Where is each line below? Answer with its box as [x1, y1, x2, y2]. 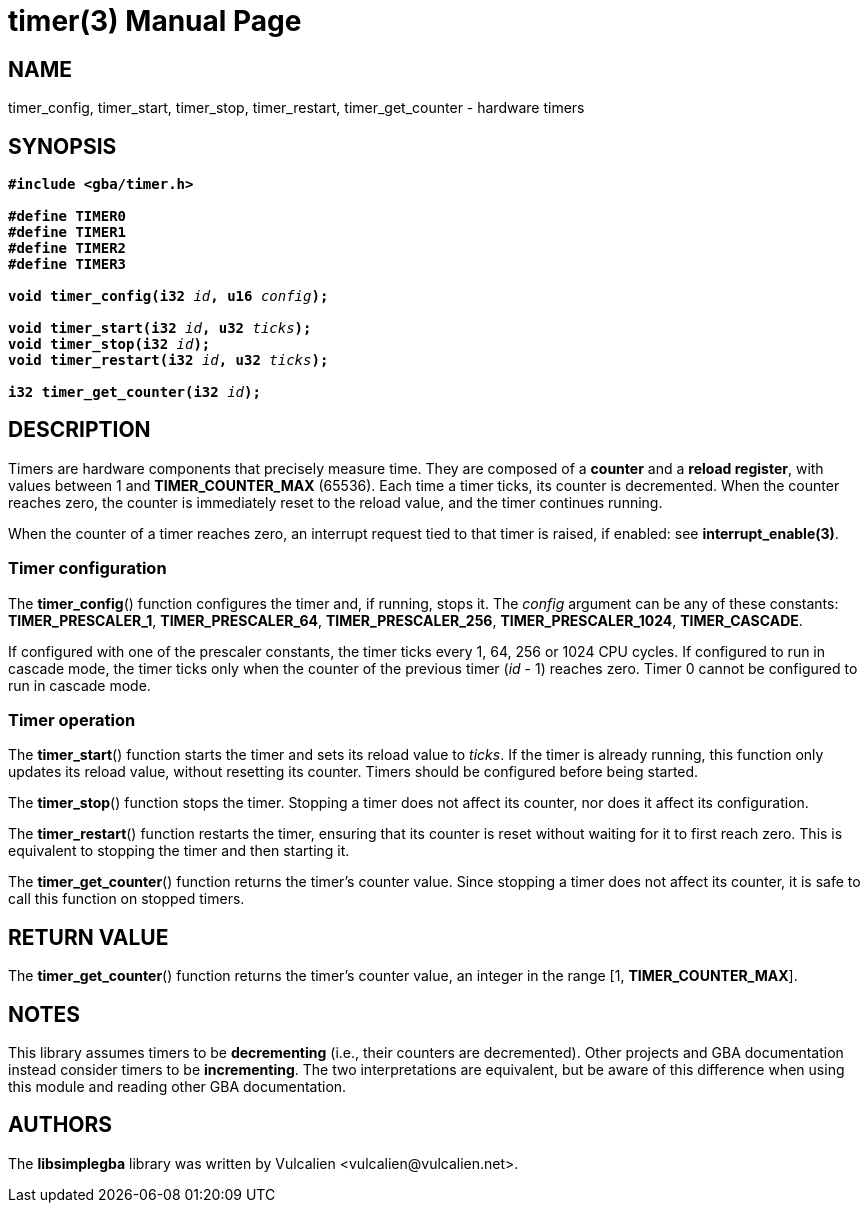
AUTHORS [8, 1112, 113, 1138]
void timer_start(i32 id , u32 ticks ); [8, 320, 312, 337]
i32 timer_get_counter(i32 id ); [8, 384, 261, 401]
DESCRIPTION [8, 417, 151, 443]
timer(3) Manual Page [8, 4, 302, 38]
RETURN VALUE [8, 924, 169, 950]
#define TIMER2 [8, 240, 127, 257]
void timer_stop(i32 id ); [8, 336, 211, 353]
